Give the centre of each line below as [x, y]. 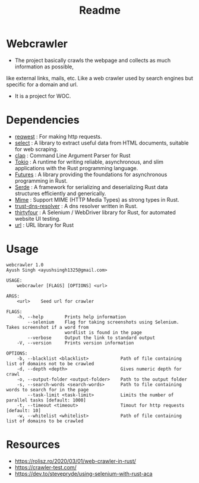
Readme [100, 10]
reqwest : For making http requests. [58, 136]
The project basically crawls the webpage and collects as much [93, 60]
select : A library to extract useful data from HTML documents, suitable [102, 143]
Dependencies [43, 120]
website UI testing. [38, 218]
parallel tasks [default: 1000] [46, 400]
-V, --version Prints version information [75, 343]
